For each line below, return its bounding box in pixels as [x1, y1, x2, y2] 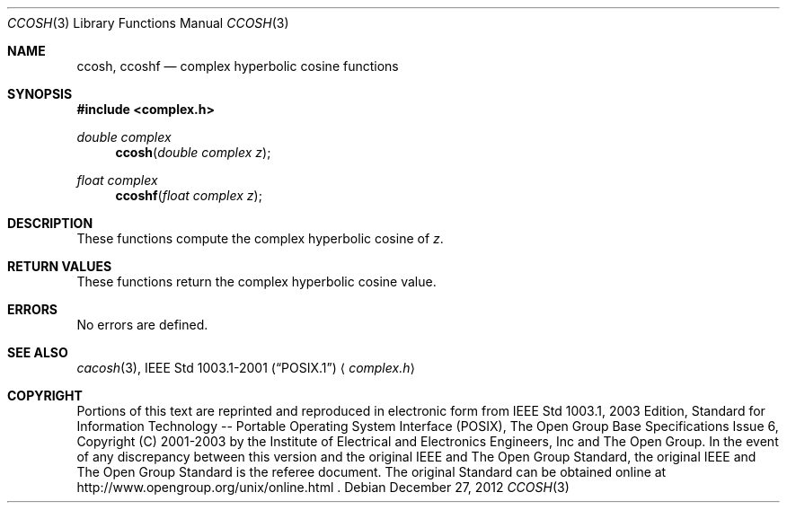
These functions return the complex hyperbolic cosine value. [76, 274, 437, 289]
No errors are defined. [76, 317, 208, 332]
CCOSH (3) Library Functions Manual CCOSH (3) [7, 15, 289, 31]
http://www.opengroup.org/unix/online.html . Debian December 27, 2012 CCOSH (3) [76, 479, 570, 495]
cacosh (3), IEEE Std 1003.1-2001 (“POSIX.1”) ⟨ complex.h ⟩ [76, 360, 415, 375]
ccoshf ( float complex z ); [115, 188, 262, 203]
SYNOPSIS [7, 86, 73, 101]
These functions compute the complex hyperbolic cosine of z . [76, 231, 444, 246]
